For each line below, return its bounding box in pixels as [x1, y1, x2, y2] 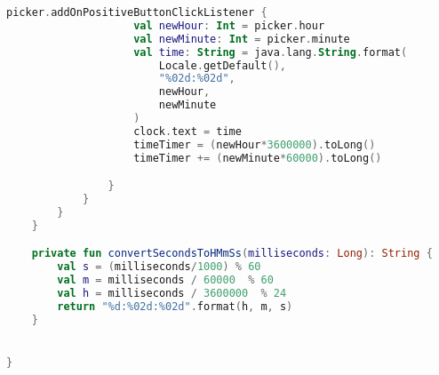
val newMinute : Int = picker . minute [133, 32, 350, 45]
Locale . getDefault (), [158, 59, 287, 72]
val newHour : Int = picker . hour [133, 19, 325, 32]
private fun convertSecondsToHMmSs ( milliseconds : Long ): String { [31, 247, 433, 260]
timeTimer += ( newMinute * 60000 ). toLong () [133, 151, 382, 164]
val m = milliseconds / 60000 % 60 [57, 274, 274, 287]
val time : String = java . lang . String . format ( [133, 45, 408, 59]
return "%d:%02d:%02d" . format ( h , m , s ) [57, 299, 293, 313]
